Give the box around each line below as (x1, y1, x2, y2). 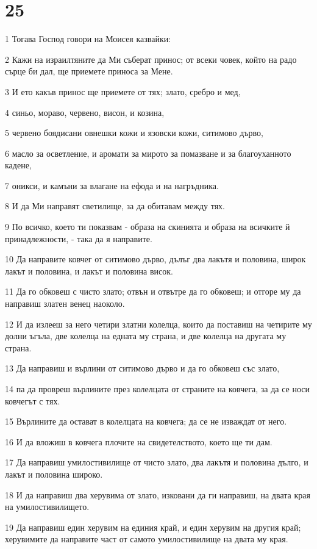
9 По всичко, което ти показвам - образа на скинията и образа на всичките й (5, 220, 290, 233)
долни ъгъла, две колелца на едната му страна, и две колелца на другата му (5, 329, 287, 342)
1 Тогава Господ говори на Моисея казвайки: (5, 32, 171, 45)
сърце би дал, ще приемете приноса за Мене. (5, 65, 173, 77)
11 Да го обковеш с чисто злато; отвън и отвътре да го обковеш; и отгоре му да (5, 285, 301, 298)
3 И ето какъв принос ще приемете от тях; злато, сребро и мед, (5, 85, 241, 98)
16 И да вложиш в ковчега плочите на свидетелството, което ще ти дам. (5, 435, 272, 448)
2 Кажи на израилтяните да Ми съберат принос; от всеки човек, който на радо (5, 52, 297, 65)
